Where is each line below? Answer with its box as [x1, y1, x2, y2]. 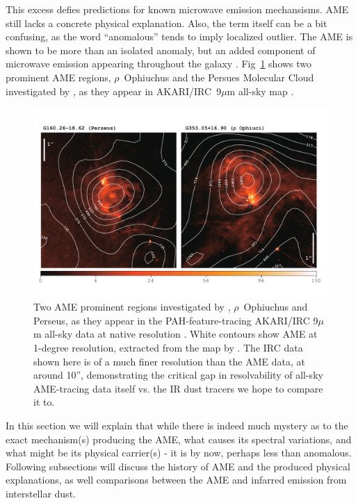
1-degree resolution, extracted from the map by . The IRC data [33, 340, 303, 354]
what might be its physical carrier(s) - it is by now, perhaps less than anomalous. [6, 445, 352, 460]
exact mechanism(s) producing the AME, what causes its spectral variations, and [6, 431, 352, 446]
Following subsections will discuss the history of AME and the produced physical [6, 459, 350, 473]
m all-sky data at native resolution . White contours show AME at [33, 327, 318, 341]
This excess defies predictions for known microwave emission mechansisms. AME [6, 2, 349, 16]
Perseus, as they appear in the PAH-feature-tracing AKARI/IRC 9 [33, 313, 318, 327]
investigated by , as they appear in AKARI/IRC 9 [6, 83, 222, 98]
